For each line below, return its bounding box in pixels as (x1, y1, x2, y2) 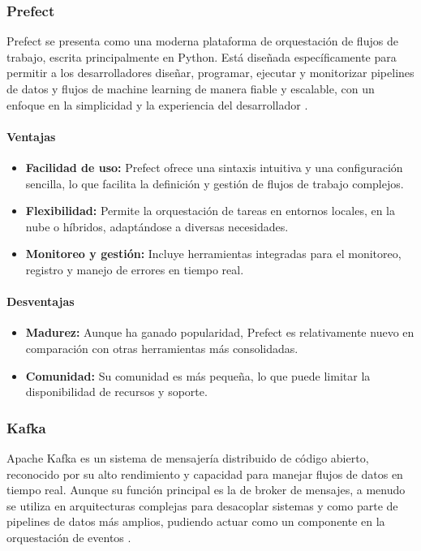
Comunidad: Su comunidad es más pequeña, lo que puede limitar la (25, 367, 371, 384)
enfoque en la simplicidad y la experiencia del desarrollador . (6, 96, 308, 113)
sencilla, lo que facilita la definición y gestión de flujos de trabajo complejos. (25, 174, 404, 192)
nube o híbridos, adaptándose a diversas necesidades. (25, 217, 289, 235)
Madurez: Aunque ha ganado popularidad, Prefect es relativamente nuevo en (25, 324, 415, 341)
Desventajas (6, 293, 75, 310)
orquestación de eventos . (6, 528, 131, 545)
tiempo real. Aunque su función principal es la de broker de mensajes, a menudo (6, 481, 406, 498)
